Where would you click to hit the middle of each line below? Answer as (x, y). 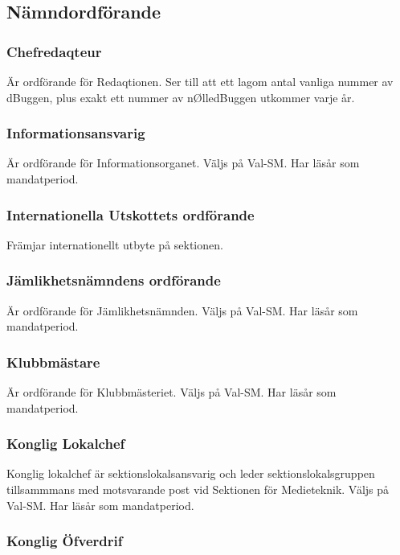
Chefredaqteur (54, 51)
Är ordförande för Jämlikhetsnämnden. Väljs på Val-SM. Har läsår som (182, 310)
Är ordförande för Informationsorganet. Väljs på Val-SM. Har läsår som (183, 163)
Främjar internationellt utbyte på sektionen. (115, 244)
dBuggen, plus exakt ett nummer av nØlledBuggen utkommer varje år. (181, 97)
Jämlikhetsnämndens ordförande (114, 280)
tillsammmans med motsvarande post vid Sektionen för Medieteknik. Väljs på (198, 489)
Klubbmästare (53, 362)
